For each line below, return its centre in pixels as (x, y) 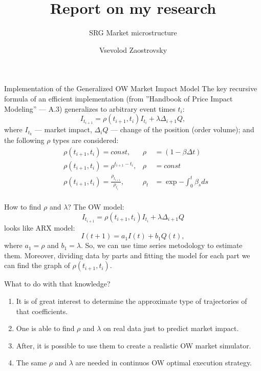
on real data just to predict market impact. (171, 328)
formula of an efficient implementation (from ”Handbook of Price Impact (118, 98)
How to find (23, 207)
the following (24, 140)
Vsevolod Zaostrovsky (133, 49)
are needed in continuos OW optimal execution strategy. (164, 363)
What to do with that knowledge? (57, 284)
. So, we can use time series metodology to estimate (161, 245)
